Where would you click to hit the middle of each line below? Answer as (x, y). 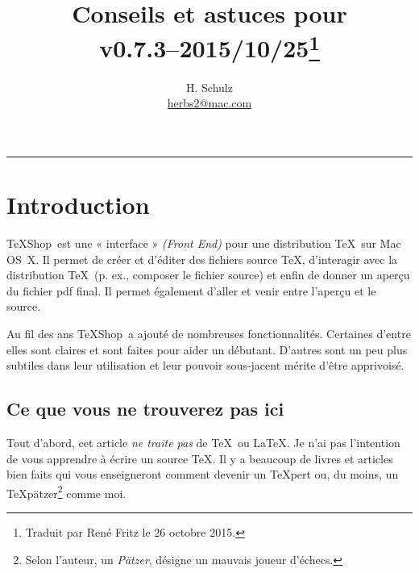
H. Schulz (209, 87)
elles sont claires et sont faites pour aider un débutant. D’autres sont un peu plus (207, 349)
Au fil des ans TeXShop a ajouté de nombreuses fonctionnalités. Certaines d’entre (209, 333)
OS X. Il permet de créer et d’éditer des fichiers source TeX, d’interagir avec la (202, 259)
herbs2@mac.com (209, 103)
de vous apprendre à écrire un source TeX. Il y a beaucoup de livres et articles (200, 458)
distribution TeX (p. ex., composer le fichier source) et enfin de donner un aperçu (208, 275)
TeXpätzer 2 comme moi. (66, 491)
